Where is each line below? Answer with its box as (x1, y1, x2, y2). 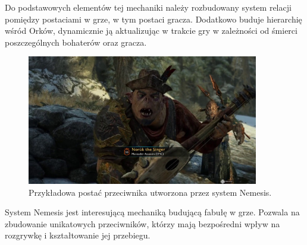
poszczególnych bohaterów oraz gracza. (5, 36, 147, 48)
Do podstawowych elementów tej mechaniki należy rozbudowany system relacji (5, 1, 292, 13)
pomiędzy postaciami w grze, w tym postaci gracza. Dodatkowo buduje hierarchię (5, 12, 302, 25)
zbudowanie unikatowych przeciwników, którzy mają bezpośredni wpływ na (5, 217, 280, 230)
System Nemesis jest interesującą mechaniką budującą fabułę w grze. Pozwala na (5, 206, 300, 218)
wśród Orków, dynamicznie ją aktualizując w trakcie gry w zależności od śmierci (5, 24, 297, 37)
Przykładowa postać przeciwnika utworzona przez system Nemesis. (29, 186, 272, 198)
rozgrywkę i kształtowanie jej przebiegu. (5, 229, 151, 241)
